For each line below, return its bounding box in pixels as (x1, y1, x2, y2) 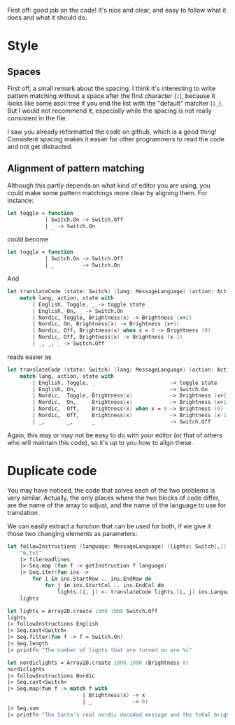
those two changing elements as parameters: (7, 529, 138, 537)
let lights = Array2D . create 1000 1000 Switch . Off (7, 607, 158, 614)
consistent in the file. (7, 114, 68, 122)
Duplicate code (7, 463, 97, 479)
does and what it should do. (7, 13, 87, 22)
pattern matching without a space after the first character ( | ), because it (7, 92, 215, 100)
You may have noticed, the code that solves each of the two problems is (7, 486, 215, 494)
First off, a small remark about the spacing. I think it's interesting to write (7, 84, 216, 92)
